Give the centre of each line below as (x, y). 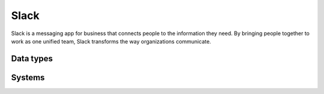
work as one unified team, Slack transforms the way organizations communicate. (111, 41)
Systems (28, 77)
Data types (32, 59)
